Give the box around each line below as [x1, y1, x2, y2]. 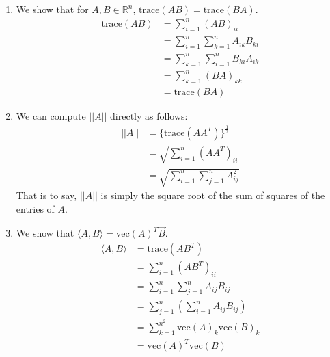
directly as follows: [110, 108, 188, 122]
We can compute [16, 108, 86, 122]
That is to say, [16, 188, 77, 202]
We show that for [16, 2, 89, 16]
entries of [16, 201, 55, 215]
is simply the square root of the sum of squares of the [100, 188, 325, 202]
